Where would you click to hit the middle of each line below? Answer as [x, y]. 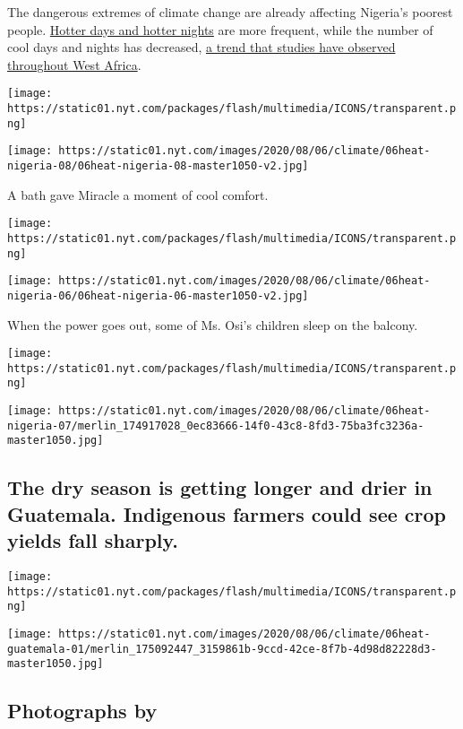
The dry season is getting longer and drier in [220, 487]
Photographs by [82, 711]
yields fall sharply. [93, 540]
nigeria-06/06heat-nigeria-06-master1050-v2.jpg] [158, 295]
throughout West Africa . [74, 64]
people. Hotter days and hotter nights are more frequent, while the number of [220, 29]
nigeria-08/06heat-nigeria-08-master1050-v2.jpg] [158, 166]
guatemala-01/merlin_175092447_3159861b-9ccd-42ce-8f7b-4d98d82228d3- [222, 649]
